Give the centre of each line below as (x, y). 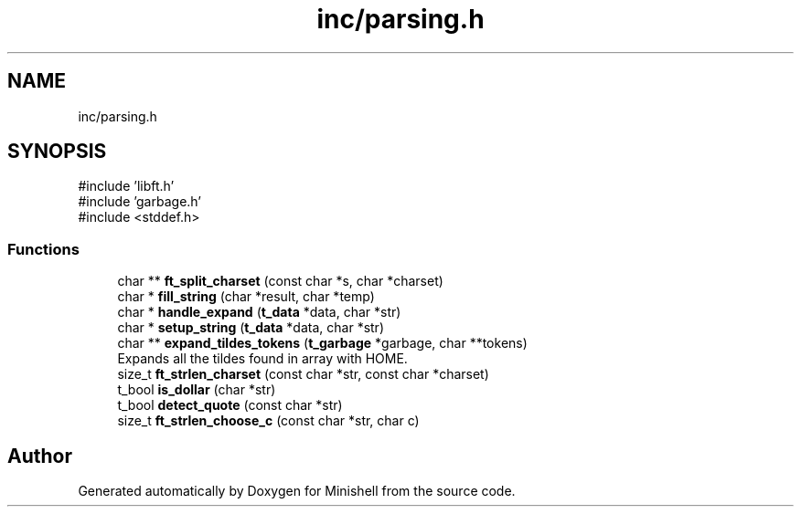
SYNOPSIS (57, 152)
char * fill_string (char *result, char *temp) (246, 297)
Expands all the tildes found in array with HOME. (262, 359)
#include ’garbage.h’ (139, 202)
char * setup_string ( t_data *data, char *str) (251, 328)
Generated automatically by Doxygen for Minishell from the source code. (297, 491)
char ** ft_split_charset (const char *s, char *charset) (280, 281)
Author (40, 456)
